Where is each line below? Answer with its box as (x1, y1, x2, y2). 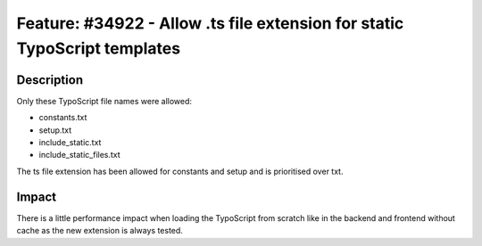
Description (16, 72, 84, 87)
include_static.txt (38, 137, 102, 148)
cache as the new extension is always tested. (16, 225, 183, 236)
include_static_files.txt (38, 150, 120, 160)
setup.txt (38, 125, 72, 135)
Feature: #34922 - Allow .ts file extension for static (16, 13, 404, 33)
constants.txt (38, 112, 87, 123)
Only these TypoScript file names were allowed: (16, 95, 192, 106)
